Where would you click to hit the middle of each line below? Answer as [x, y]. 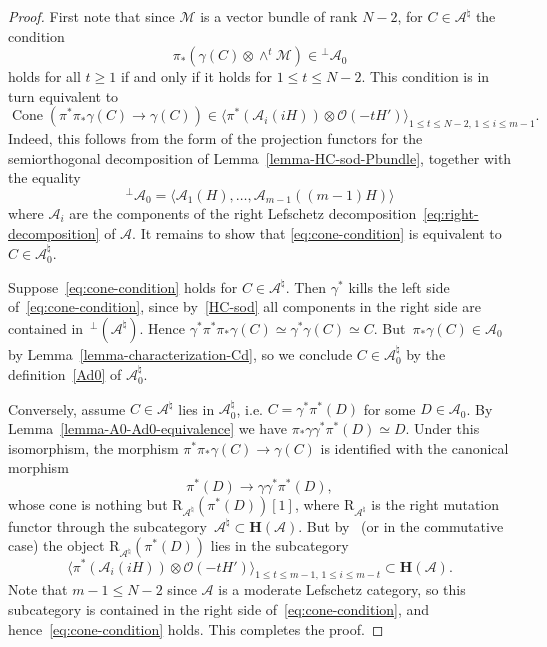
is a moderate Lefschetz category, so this [342, 589]
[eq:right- [451, 213]
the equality [44, 177]
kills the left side [399, 286]
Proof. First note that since [91, 16]
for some [389, 408]
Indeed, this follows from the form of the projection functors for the [215, 138]
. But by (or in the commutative [401, 525]
